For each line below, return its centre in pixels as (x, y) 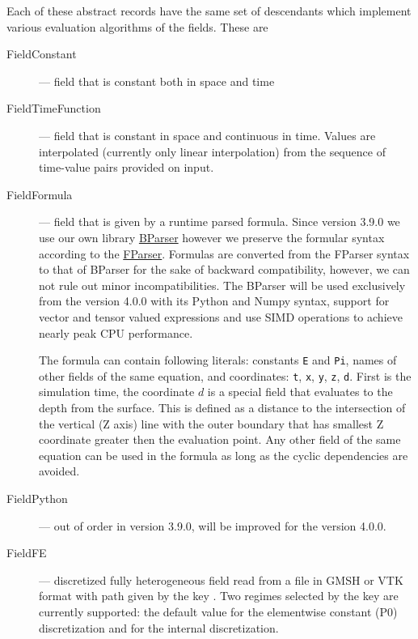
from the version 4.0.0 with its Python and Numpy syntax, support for (214, 301)
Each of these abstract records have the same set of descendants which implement (209, 11)
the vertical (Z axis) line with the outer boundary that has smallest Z (211, 423)
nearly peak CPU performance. (116, 332)
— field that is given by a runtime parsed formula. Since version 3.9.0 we (220, 222)
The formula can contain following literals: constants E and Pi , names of (218, 360)
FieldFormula (40, 194)
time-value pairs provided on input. (127, 167)
